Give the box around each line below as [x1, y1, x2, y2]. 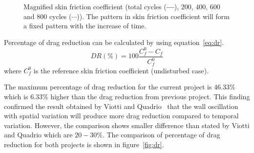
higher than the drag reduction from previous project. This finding [50, 91, 250, 101]
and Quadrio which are [4, 130, 73, 140]
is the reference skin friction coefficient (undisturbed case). [33, 65, 209, 75]
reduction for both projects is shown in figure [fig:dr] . [4, 139, 164, 149]
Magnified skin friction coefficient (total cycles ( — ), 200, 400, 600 [23, 1, 220, 11]
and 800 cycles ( [23, 11, 72, 21]
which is [4, 91, 28, 101]
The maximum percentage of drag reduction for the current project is [4, 82, 212, 92]
